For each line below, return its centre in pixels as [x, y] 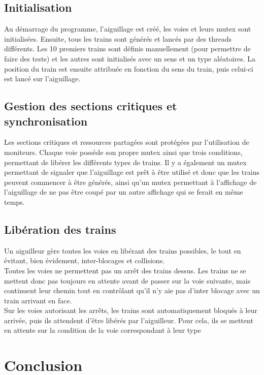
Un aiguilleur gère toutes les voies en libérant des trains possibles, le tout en [123, 250]
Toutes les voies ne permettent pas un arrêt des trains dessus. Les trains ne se [125, 270]
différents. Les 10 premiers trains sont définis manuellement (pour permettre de [127, 49]
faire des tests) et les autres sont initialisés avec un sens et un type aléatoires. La [130, 58]
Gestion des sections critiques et [91, 106]
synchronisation [46, 121]
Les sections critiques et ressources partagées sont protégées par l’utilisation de [127, 142]
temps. [14, 201]
